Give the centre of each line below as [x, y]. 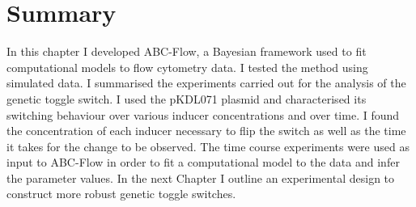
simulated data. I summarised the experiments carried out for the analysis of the [206, 83]
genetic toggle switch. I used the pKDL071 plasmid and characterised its [187, 98]
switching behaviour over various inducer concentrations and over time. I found [203, 114]
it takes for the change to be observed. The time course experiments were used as [208, 146]
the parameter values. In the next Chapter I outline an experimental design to [201, 177]
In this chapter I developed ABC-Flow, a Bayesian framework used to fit [187, 51]
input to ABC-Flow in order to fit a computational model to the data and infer [203, 162]
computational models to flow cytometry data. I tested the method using [187, 67]
